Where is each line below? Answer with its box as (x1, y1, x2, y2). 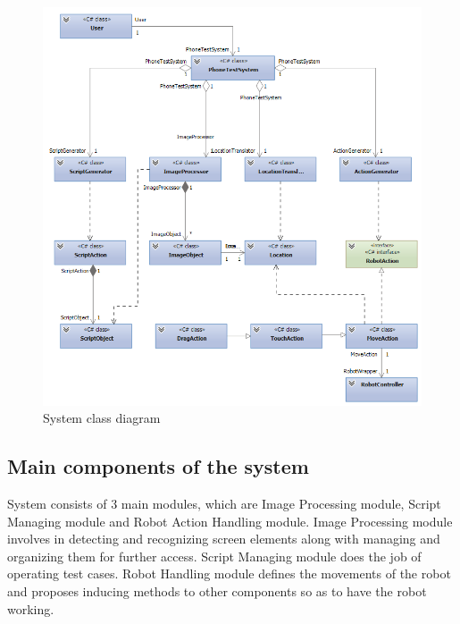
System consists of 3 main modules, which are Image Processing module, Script (7, 494, 441, 513)
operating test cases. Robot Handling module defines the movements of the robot (7, 564, 451, 583)
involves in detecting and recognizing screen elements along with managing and (7, 529, 440, 548)
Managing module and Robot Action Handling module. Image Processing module (7, 511, 453, 530)
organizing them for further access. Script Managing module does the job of (7, 546, 422, 565)
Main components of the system (7, 452, 309, 480)
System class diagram (43, 409, 161, 427)
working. (7, 599, 54, 618)
